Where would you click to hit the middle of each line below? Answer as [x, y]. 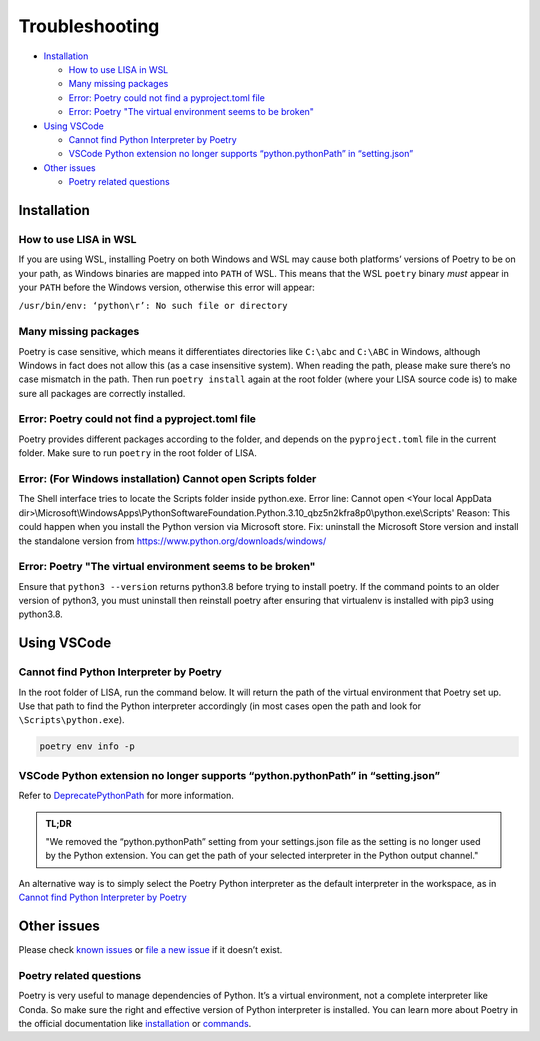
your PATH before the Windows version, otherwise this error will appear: [166, 287]
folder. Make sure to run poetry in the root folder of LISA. [137, 453]
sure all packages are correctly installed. [102, 393]
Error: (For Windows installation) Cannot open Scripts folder [167, 478]
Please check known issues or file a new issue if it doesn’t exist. [150, 949]
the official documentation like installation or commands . [135, 1023]
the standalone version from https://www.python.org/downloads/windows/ [172, 541]
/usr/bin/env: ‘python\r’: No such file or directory [153, 306]
